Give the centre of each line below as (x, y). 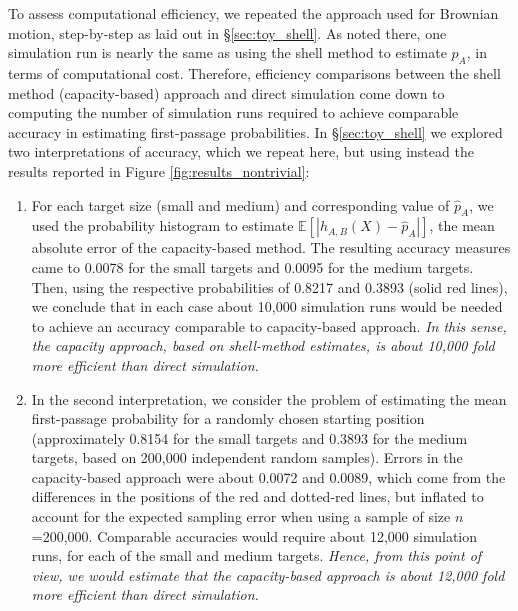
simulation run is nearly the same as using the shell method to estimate (227, 52)
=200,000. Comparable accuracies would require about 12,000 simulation (254, 535)
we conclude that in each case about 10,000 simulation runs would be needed (267, 306)
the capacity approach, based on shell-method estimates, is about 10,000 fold (263, 345)
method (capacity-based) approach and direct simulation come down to (226, 92)
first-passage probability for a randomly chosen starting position (228, 418)
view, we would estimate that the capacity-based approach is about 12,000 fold (268, 574)
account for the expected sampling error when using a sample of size (241, 516)
